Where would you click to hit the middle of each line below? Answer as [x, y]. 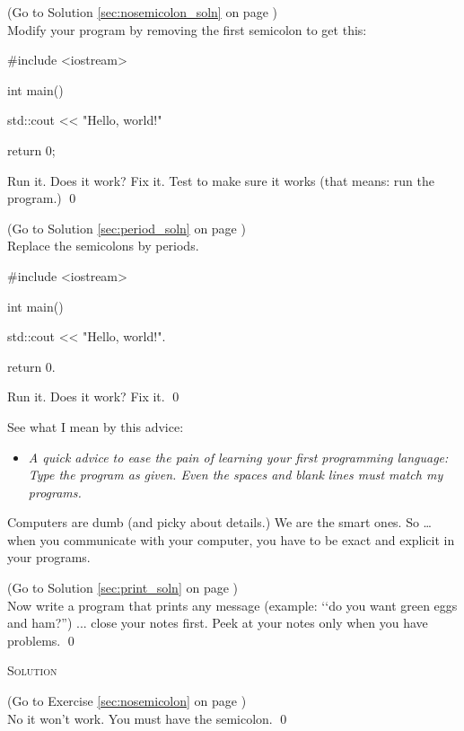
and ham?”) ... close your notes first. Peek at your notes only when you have [218, 623]
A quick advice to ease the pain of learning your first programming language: [238, 457]
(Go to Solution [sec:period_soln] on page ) [127, 228]
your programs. [49, 557]
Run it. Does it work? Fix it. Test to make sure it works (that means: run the [221, 180]
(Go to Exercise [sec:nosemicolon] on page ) [127, 701]
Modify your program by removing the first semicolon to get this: [187, 29]
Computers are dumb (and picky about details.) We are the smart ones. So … [220, 522]
